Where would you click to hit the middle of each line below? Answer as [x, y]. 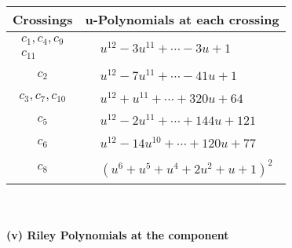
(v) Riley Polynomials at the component [118, 235]
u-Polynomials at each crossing [182, 19]
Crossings [43, 19]
